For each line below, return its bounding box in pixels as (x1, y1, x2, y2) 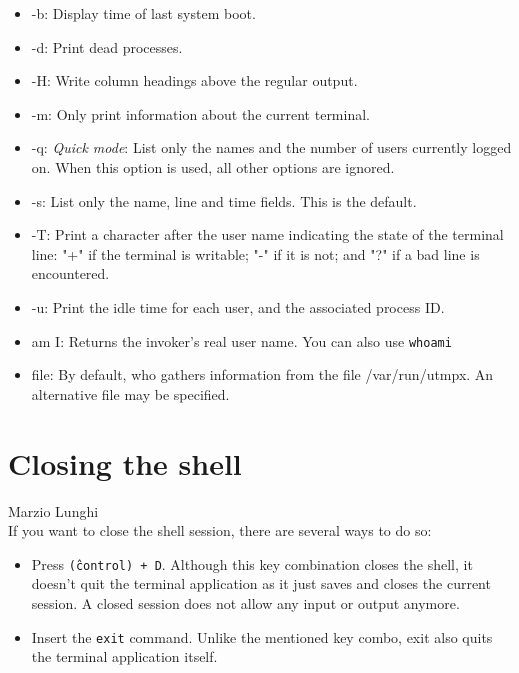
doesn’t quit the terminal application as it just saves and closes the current (31, 573, 491, 594)
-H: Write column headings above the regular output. (31, 70, 358, 91)
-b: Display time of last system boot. (31, 3, 256, 23)
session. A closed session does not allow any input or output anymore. (31, 592, 460, 613)
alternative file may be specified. (31, 383, 230, 404)
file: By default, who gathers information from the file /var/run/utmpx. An (31, 364, 494, 385)
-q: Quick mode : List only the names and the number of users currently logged (31, 137, 512, 158)
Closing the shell (8, 442, 242, 483)
